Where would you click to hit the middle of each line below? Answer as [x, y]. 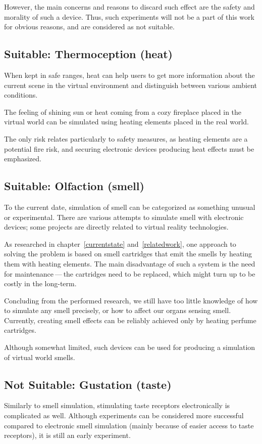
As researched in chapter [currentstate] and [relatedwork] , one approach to [120, 243]
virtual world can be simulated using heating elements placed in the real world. [126, 122]
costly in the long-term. [40, 283]
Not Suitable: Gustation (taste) [88, 384]
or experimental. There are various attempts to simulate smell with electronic [124, 217]
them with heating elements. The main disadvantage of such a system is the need [130, 263]
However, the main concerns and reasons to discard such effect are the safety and [129, 7]
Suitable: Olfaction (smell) [74, 186]
